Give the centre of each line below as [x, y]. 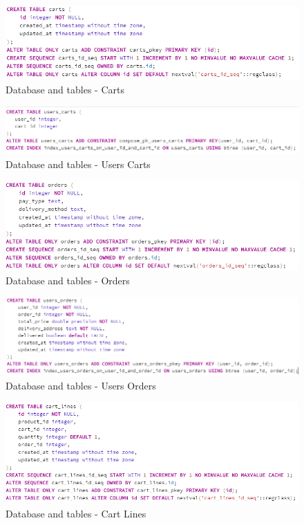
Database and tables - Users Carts [78, 164]
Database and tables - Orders [68, 280]
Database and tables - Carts [65, 90]
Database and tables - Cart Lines [76, 513]
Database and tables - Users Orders [81, 386]
